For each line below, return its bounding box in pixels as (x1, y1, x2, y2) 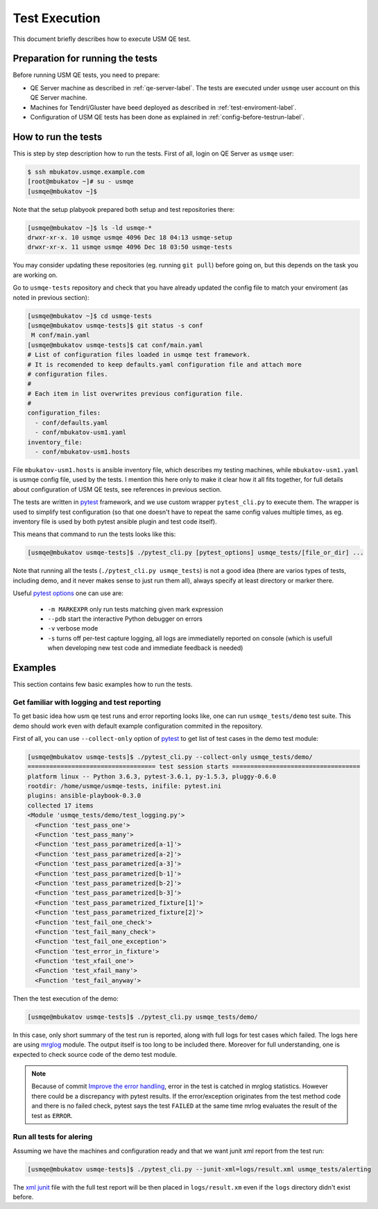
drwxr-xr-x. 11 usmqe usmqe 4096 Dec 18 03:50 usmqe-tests (27, 243, 232, 251)
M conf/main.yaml (31, 331, 90, 340)
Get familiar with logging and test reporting (12, 697, 161, 707)
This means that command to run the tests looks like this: (12, 530, 176, 538)
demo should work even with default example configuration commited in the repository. (12, 722, 263, 730)
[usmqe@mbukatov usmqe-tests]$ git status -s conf (27, 322, 204, 329)
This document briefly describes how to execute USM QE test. (12, 35, 191, 43)
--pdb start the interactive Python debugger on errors (47, 615, 203, 623)
